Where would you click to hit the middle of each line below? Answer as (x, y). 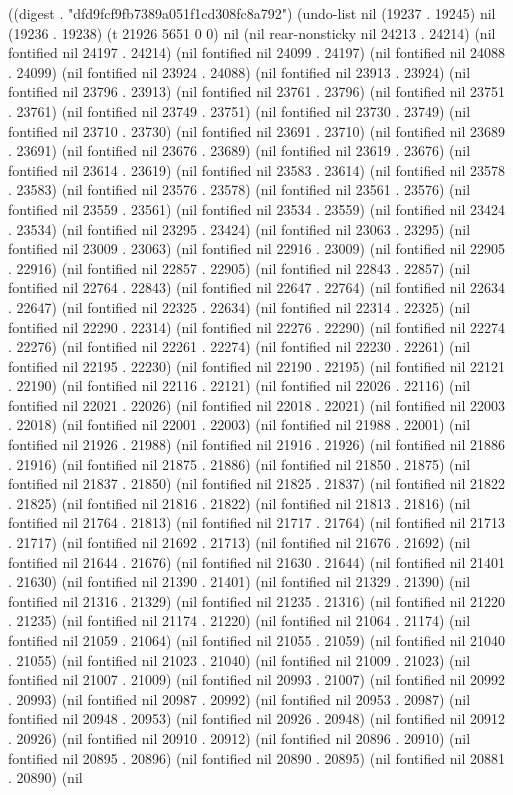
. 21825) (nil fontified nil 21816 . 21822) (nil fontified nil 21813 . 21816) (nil (239, 502)
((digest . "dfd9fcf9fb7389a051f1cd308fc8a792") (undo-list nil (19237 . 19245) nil (252, 13)
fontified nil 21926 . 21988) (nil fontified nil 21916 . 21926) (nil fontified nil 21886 (257, 444)
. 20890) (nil (45, 777)
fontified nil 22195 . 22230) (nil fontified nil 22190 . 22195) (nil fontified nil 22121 (257, 365)
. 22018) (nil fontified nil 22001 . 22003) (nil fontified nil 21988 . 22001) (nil (239, 424)
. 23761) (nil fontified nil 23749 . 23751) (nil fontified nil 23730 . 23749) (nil (239, 110)
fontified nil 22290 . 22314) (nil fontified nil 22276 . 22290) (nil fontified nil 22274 (257, 326)
